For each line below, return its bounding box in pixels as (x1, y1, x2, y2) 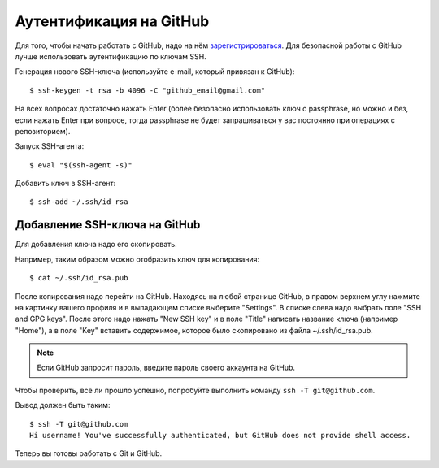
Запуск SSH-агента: (15, 141, 85, 151)
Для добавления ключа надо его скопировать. (15, 240, 178, 249)
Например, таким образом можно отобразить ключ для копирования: (15, 254, 260, 264)
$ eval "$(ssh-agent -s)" (29, 160, 133, 170)
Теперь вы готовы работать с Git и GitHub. (15, 448, 163, 458)
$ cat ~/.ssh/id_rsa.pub (29, 273, 128, 283)
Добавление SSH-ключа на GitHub (15, 218, 201, 232)
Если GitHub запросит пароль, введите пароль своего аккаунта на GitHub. (37, 362, 296, 373)
